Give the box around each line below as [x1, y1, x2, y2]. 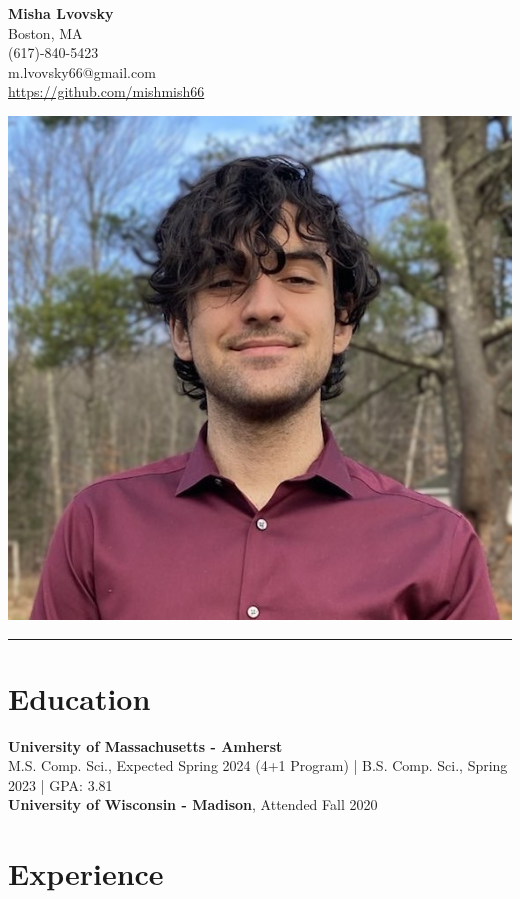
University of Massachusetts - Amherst [8, 735, 283, 756]
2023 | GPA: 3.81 [8, 774, 113, 795]
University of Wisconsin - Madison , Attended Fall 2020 [8, 794, 378, 815]
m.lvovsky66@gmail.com [8, 61, 156, 82]
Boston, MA [8, 22, 83, 43]
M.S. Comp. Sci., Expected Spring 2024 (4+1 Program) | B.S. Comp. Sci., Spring [8, 755, 508, 776]
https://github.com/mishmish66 [8, 81, 205, 102]
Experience [8, 853, 164, 894]
